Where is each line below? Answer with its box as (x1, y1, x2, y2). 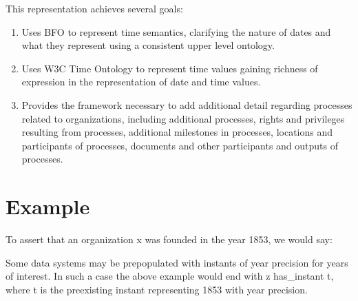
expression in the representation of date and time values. (21, 74, 261, 89)
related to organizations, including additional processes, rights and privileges (21, 111, 345, 125)
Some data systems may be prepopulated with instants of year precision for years (6, 255, 348, 269)
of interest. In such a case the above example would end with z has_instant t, (6, 269, 334, 283)
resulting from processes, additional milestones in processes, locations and (21, 125, 333, 139)
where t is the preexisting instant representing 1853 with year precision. (6, 282, 308, 296)
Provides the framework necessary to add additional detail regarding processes (21, 97, 352, 112)
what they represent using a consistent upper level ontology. (21, 38, 275, 52)
